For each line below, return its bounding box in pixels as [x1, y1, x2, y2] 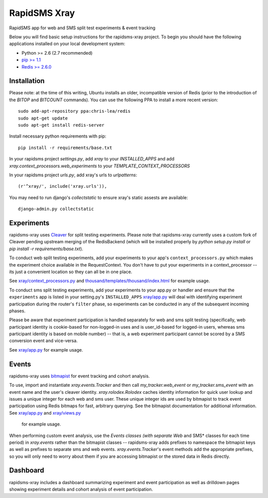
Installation [9, 77, 45, 85]
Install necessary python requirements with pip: [9, 133, 107, 139]
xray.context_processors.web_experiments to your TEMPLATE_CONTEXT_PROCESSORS [9, 163, 190, 169]
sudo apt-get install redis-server [18, 122, 105, 128]
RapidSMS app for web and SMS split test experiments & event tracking [9, 25, 156, 31]
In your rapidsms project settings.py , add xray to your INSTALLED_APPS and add [9, 156, 175, 162]
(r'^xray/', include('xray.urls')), [18, 184, 107, 189]
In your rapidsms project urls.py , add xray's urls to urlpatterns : [9, 172, 137, 178]
